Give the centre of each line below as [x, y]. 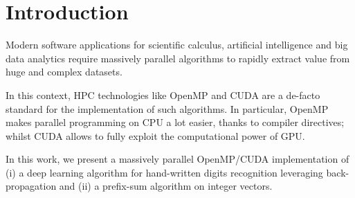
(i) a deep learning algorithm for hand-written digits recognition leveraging [164, 172]
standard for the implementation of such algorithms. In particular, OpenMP [167, 108]
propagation [31, 186]
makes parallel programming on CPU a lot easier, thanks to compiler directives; [175, 122]
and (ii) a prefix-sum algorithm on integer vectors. [166, 186]
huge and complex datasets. [64, 72]
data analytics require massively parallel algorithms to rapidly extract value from [178, 58]
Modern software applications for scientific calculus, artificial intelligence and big [177, 45]
